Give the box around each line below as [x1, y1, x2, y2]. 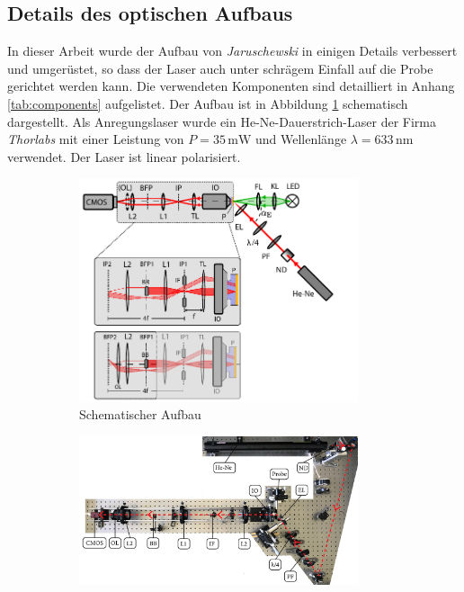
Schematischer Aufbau [79, 405, 201, 424]
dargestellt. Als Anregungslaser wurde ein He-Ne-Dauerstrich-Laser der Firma [7, 112, 436, 130]
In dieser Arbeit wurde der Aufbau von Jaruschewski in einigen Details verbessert [7, 41, 458, 60]
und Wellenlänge [254, 130, 347, 148]
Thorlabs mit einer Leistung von [7, 130, 184, 148]
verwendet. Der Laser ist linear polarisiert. [7, 147, 241, 166]
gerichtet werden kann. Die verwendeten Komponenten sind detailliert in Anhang [7, 76, 455, 95]
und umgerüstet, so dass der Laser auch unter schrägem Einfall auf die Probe [7, 58, 433, 77]
